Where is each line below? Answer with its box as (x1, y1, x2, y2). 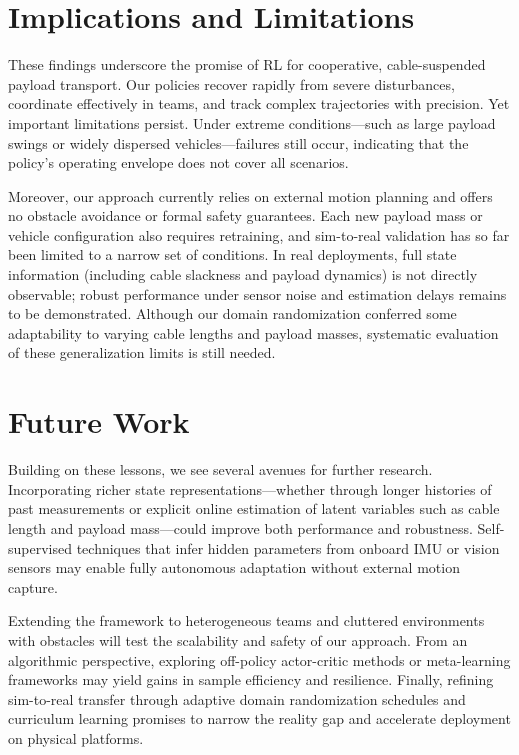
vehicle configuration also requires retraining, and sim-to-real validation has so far (8, 224, 510, 245)
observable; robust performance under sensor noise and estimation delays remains (8, 283, 507, 304)
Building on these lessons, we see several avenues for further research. (8, 459, 433, 480)
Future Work (8, 401, 190, 442)
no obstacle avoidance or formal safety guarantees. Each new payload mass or (8, 205, 483, 226)
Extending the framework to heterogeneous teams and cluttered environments (8, 610, 485, 631)
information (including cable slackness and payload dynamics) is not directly (8, 264, 478, 285)
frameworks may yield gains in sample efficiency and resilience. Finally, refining (8, 669, 494, 690)
